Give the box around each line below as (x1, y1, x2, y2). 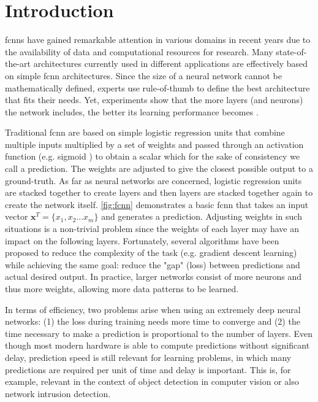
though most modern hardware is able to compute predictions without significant (5, 339, 310, 352)
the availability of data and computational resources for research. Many (5, 45, 273, 58)
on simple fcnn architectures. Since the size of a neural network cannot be (5, 69, 282, 82)
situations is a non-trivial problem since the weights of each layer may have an (5, 222, 299, 235)
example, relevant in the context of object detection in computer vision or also (5, 375, 299, 388)
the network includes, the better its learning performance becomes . (5, 105, 259, 118)
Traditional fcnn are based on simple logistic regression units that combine (5, 126, 285, 139)
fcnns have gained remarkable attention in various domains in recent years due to (5, 33, 311, 46)
